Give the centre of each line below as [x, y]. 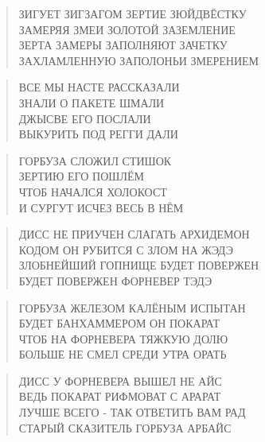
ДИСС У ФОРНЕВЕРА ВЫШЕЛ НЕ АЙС [120, 380]
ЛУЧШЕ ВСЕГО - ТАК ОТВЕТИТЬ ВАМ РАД [132, 412]
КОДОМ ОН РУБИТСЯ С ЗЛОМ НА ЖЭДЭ [126, 249]
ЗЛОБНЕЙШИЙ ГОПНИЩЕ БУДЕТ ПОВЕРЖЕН [139, 265]
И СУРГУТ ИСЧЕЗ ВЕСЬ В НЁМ [101, 207]
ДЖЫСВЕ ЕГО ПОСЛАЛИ [85, 118]
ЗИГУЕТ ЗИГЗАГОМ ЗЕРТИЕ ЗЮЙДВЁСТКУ [132, 14]
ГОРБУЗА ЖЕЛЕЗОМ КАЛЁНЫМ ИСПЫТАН [132, 307]
